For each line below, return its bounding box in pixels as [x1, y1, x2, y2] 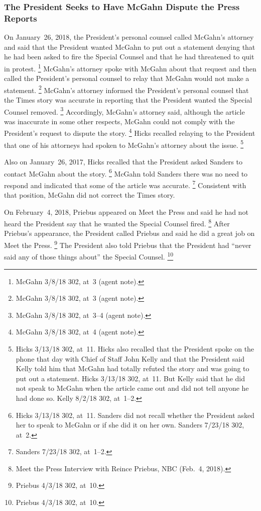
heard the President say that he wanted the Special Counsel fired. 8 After [4, 217, 230, 228]
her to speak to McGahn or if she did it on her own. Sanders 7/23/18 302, [16, 419, 244, 430]
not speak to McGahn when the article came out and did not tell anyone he [16, 383, 249, 393]
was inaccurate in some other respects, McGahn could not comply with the [4, 116, 235, 126]
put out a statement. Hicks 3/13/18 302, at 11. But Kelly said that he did [16, 373, 245, 383]
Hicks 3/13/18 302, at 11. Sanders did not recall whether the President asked [16, 409, 254, 420]
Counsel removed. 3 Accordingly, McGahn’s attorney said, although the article [4, 105, 245, 117]
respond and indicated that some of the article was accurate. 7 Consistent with [4, 178, 246, 190]
